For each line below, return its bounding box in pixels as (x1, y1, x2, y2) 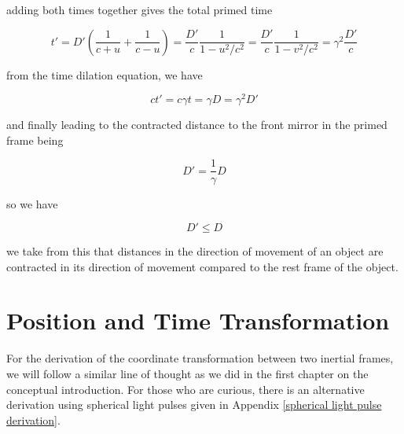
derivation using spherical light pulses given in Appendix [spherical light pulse (6, 396, 382, 413)
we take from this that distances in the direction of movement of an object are (6, 243, 384, 259)
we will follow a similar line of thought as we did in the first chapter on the (6, 366, 369, 382)
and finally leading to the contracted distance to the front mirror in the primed (6, 116, 387, 133)
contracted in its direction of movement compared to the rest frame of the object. (6, 258, 398, 274)
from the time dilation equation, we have (6, 66, 203, 83)
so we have (6, 195, 58, 211)
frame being (6, 131, 64, 148)
